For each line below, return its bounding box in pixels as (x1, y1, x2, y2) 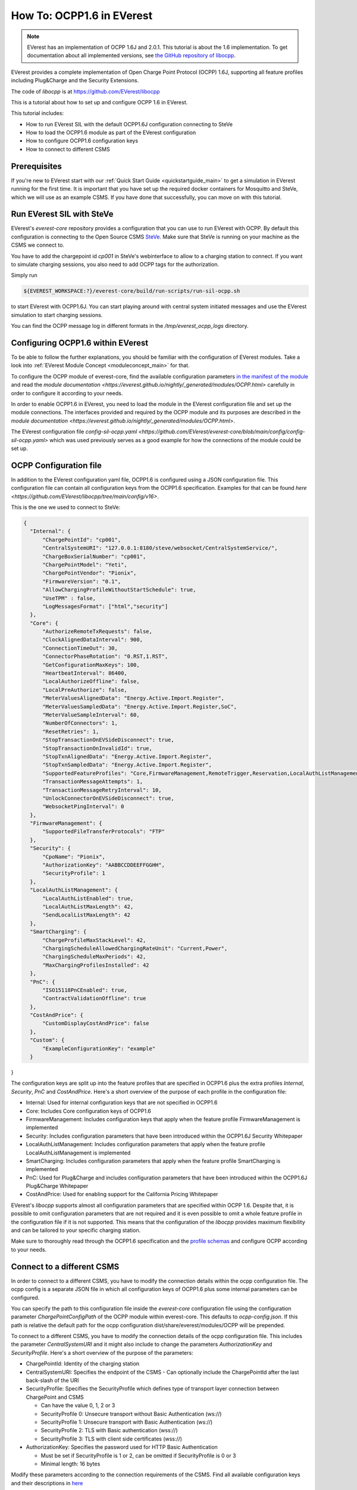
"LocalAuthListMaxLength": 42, (42, 903, 134, 910)
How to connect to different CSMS (26, 145, 110, 153)
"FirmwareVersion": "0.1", (42, 578, 121, 585)
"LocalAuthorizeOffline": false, (42, 678, 140, 685)
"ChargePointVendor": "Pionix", (42, 570, 137, 576)
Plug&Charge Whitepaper (26, 1182, 89, 1190)
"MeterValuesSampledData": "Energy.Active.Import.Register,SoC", (42, 703, 237, 710)
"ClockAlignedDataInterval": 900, (42, 637, 143, 643)
